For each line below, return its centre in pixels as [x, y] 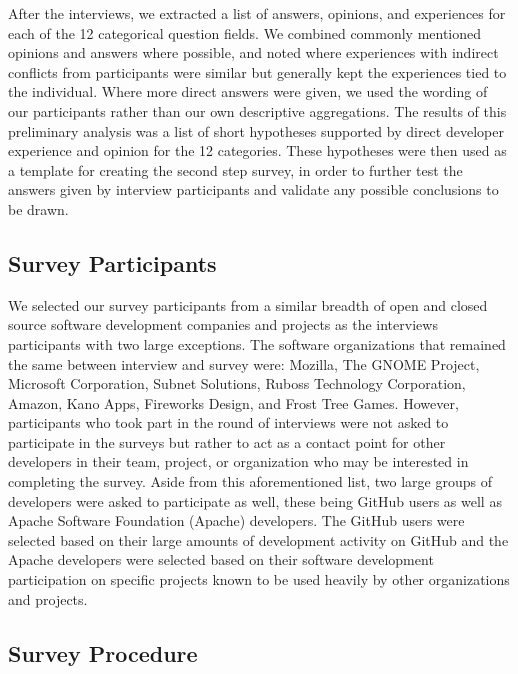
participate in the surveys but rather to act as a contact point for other [227, 441]
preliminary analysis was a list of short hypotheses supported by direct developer [256, 130]
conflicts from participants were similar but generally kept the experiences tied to [257, 71]
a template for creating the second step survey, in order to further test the [235, 169]
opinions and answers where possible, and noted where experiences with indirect [253, 52]
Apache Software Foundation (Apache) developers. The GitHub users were [236, 520]
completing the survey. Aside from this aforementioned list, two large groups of [250, 481]
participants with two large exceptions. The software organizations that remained [257, 343]
